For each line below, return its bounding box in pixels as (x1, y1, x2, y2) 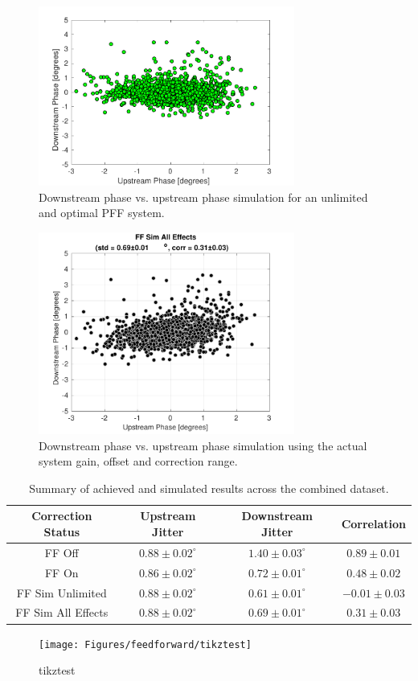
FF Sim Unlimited (16, 584, 107, 601)
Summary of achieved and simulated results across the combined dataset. (29, 479, 389, 496)
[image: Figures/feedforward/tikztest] (39, 638, 252, 650)
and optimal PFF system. (39, 204, 165, 221)
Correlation (341, 515, 406, 532)
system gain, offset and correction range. (39, 453, 238, 470)
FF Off (44, 544, 79, 560)
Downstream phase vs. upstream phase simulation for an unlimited (39, 188, 368, 205)
